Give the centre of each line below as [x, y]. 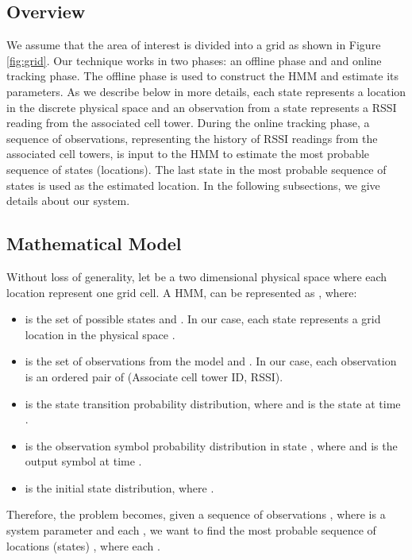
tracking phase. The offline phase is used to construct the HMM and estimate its [203, 76]
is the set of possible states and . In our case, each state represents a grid [203, 319]
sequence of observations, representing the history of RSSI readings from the [192, 138]
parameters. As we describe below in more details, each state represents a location [206, 91]
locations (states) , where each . [83, 545]
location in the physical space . [100, 334]
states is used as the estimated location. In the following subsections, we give [193, 185]
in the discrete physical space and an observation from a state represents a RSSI [202, 107]
